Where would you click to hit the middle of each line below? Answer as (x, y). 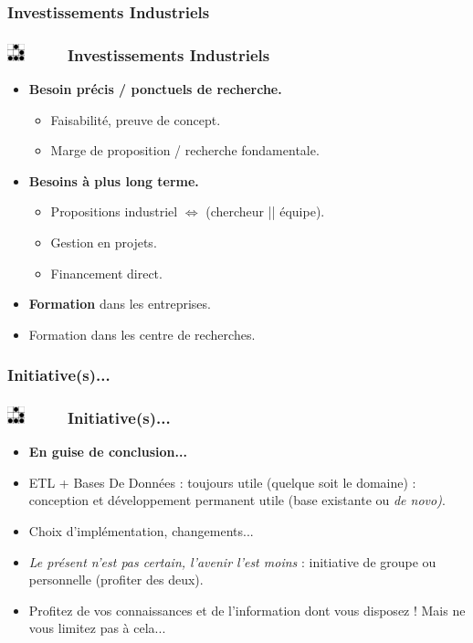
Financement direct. (106, 273)
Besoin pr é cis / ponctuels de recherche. (155, 88)
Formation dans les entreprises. (120, 304)
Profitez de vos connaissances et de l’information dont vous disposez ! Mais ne (247, 610)
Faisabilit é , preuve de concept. (136, 119)
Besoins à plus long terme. (114, 180)
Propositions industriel (114, 211)
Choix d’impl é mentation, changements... (141, 531)
